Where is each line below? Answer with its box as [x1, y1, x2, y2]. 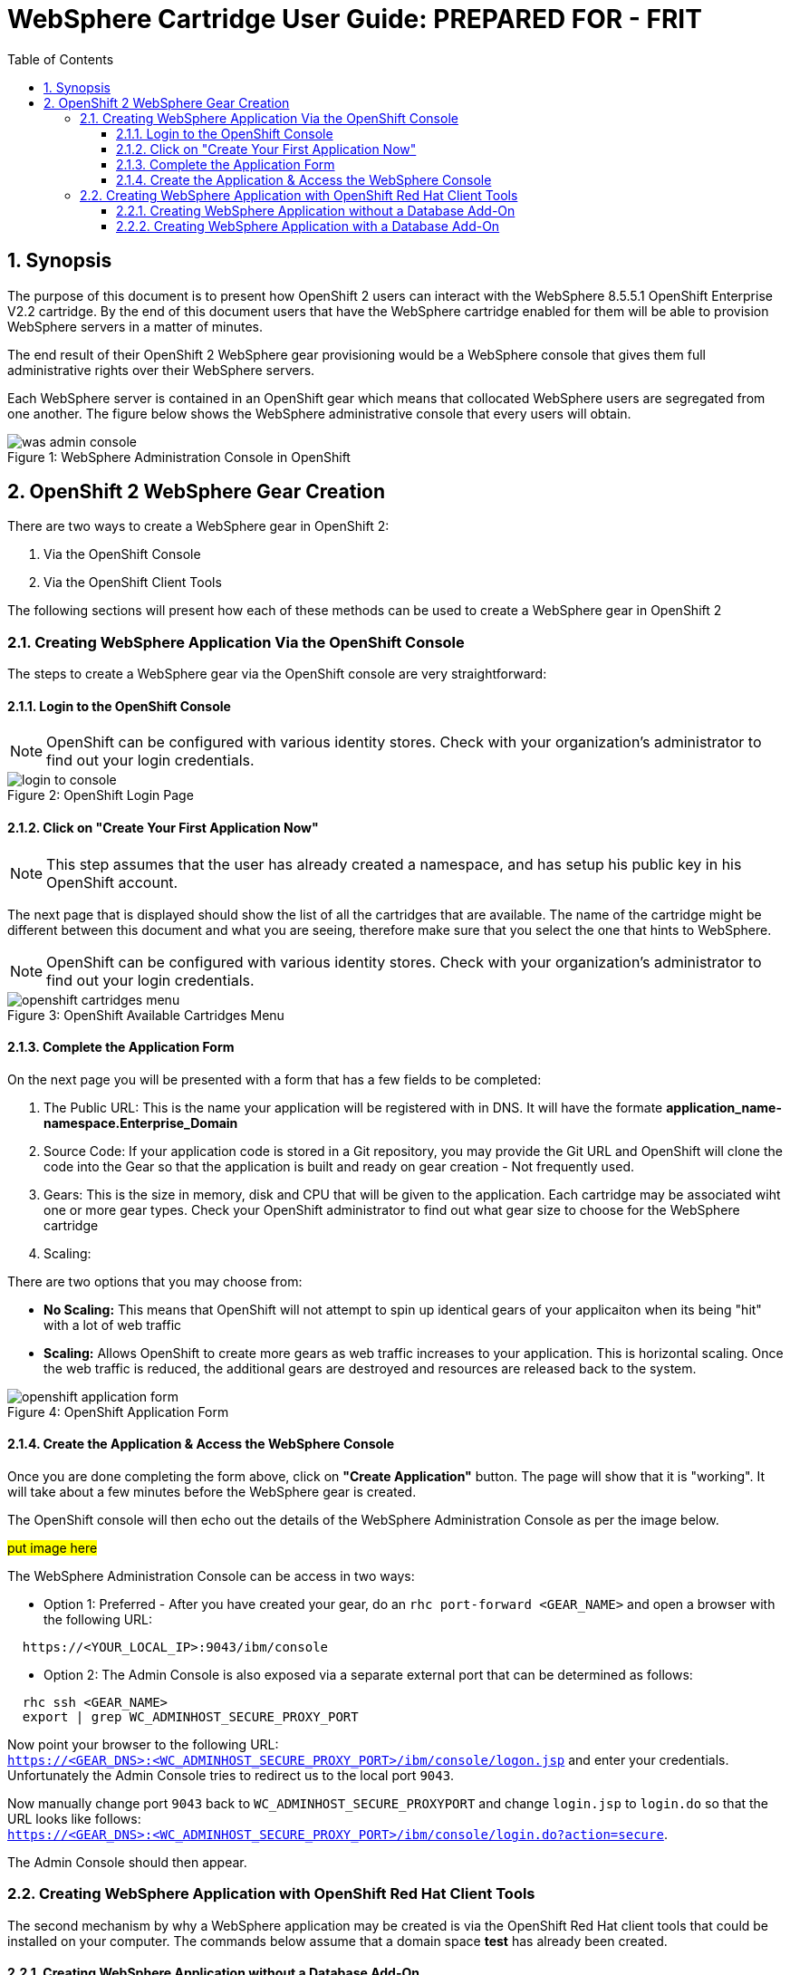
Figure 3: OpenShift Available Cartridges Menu [7, 1007, 284, 1023]
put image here [7, 1540, 98, 1556]
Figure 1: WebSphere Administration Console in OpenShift [7, 448, 351, 465]
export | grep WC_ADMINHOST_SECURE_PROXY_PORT [22, 1710, 359, 1725]
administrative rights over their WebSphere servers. [7, 361, 315, 378]
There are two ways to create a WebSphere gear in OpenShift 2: [7, 518, 390, 535]
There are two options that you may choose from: [7, 1273, 303, 1289]
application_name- [666, 1099, 782, 1115]
